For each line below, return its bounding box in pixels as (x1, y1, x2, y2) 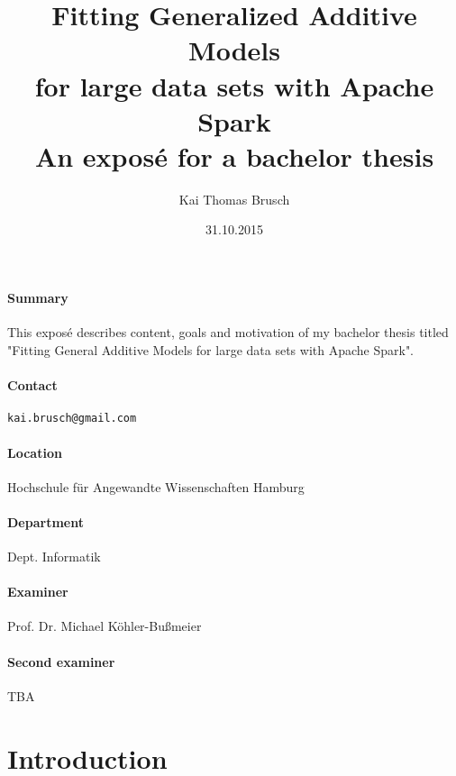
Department (7, 512, 84, 531)
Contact (7, 376, 58, 395)
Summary (7, 288, 68, 307)
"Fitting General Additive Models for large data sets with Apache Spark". (7, 340, 415, 359)
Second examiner (7, 652, 115, 671)
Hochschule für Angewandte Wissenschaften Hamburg (7, 477, 305, 496)
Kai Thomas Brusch (178, 189, 290, 208)
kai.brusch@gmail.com (7, 412, 137, 425)
